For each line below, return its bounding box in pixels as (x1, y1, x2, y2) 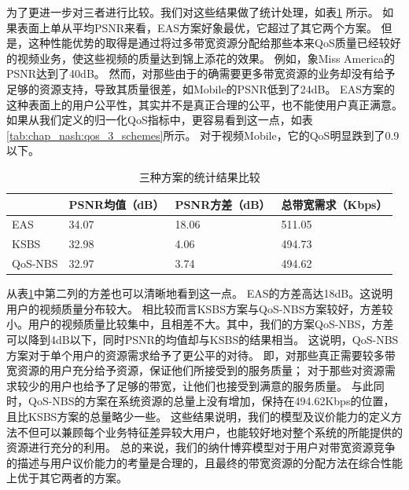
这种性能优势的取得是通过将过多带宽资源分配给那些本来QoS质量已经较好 (28, 35, 401, 51)
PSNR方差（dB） (175, 196, 271, 212)
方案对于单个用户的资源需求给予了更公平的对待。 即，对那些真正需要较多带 (6, 346, 396, 363)
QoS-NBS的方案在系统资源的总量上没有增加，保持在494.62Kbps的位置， (28, 393, 395, 409)
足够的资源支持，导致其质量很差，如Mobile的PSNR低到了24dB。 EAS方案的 (6, 80, 395, 97)
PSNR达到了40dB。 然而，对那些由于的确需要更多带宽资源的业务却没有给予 (6, 65, 396, 82)
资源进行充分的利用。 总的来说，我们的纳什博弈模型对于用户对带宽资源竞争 (6, 439, 396, 455)
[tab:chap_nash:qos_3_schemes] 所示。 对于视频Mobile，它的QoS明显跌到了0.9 (6, 126, 400, 143)
